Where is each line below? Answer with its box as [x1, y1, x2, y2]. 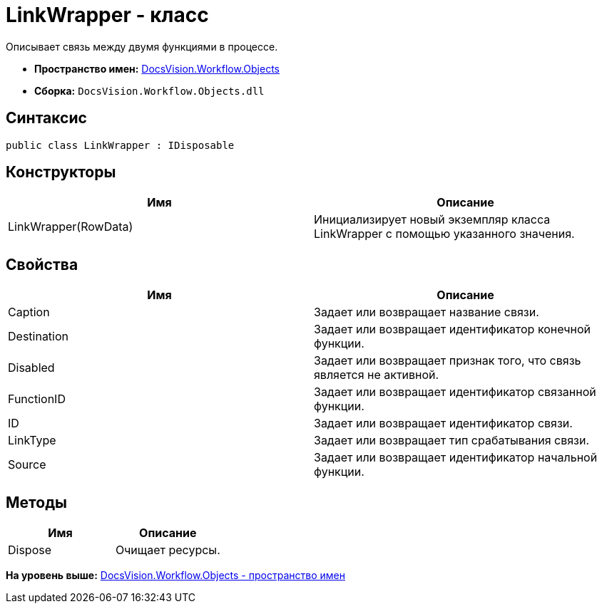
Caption [8, 305, 50, 320]
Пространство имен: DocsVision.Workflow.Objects [34, 62, 280, 75]
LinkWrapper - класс [6, 3, 209, 27]
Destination [8, 329, 69, 344]
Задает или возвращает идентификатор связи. [314, 416, 573, 431]
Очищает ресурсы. [115, 543, 220, 558]
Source [8, 457, 46, 472]
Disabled [8, 360, 55, 375]
